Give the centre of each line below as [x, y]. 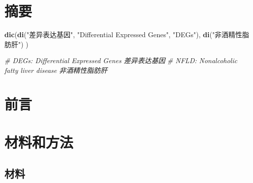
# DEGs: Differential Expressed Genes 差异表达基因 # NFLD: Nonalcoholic [121, 60]
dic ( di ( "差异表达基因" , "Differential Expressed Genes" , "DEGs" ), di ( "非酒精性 [124, 34]
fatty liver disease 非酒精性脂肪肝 [56, 70]
